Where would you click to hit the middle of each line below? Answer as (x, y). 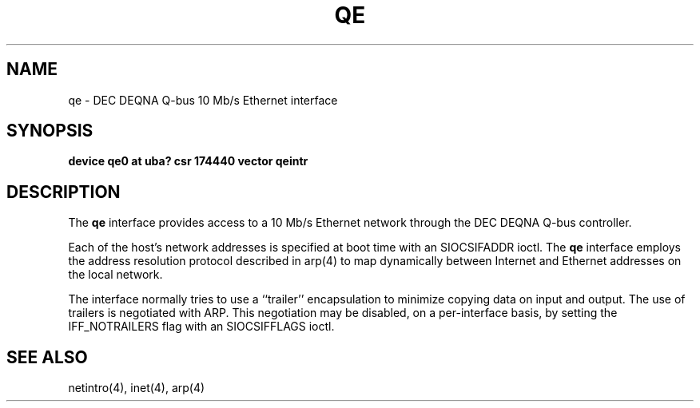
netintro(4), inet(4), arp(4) (137, 388)
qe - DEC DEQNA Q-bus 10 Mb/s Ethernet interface (203, 100)
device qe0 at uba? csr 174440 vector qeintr (188, 161)
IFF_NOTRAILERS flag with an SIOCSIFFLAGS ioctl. (201, 327)
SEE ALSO (47, 357)
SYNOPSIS (50, 131)
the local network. (115, 275)
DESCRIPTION (64, 192)
